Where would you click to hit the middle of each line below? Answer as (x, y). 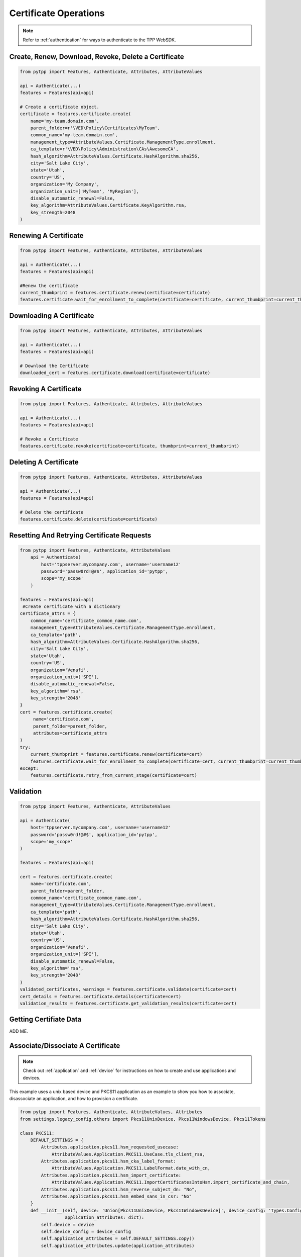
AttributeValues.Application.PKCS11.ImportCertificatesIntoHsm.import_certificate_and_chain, (171, 1182)
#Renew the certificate (49, 286)
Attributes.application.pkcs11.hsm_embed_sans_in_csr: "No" (116, 1196)
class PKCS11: (37, 1133)
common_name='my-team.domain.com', (74, 135)
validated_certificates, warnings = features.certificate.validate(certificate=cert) (128, 990)
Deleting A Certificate (44, 462)
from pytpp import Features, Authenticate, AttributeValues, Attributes (111, 1112)
